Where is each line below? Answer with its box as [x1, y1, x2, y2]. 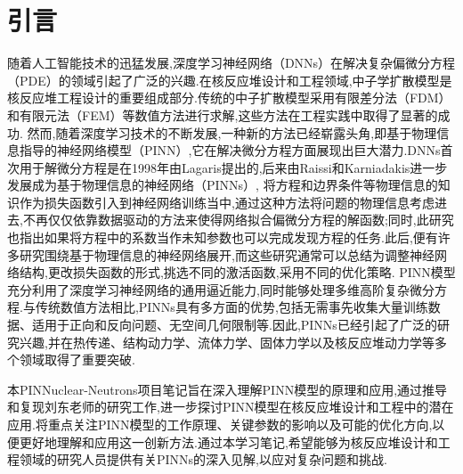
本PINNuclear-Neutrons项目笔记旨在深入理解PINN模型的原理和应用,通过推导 [7, 380, 448, 398]
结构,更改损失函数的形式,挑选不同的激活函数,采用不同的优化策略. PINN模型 [19, 263, 456, 282]
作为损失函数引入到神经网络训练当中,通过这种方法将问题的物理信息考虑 [19, 192, 435, 211]
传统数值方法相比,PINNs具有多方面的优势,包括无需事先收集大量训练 [35, 298, 428, 316]
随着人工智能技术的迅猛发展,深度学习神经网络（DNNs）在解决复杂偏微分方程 [7, 53, 456, 72]
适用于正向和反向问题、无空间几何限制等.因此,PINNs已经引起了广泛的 [31, 315, 437, 334]
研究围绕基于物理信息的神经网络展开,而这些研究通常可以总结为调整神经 [19, 245, 435, 264]
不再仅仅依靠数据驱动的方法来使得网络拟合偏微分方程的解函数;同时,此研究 [22, 210, 454, 229]
